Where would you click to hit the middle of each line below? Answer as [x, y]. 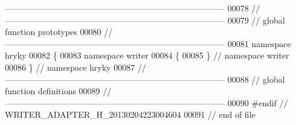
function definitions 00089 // [58, 91]
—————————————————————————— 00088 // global [145, 79]
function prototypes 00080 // [59, 32]
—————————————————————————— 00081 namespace [148, 43]
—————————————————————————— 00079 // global [145, 20]
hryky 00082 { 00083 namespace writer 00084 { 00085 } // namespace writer [147, 55]
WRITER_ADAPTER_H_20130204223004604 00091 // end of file [130, 114]
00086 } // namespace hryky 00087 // [76, 67]
